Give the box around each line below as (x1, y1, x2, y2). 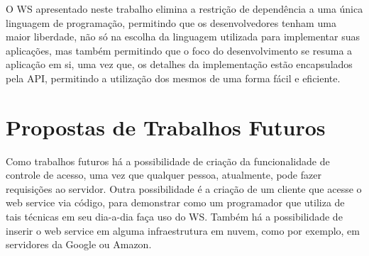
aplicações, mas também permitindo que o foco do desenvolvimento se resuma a (6, 43, 353, 57)
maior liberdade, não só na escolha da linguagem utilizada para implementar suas (6, 29, 360, 44)
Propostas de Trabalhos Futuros (6, 112, 326, 141)
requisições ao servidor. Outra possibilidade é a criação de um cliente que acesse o (6, 181, 362, 196)
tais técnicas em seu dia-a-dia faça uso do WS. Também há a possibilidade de (6, 209, 343, 224)
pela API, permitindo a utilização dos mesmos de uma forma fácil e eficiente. (6, 70, 341, 85)
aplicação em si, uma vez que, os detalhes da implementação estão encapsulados (6, 57, 353, 72)
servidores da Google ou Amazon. (6, 237, 152, 252)
